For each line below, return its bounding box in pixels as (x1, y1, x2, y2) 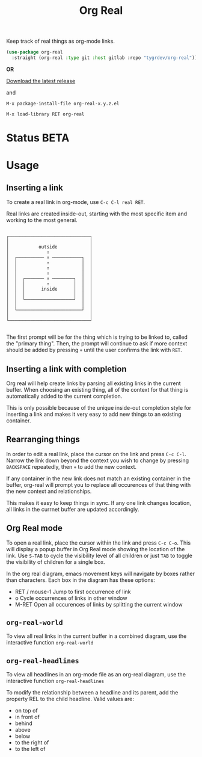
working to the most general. (6, 217, 78, 224)
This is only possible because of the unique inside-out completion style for (6, 404, 192, 411)
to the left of (14, 746, 46, 753)
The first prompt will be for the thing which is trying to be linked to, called (6, 333, 188, 341)
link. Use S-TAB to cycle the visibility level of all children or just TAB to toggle (6, 552, 192, 559)
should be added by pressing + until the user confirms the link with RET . (6, 347, 182, 354)
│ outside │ (6, 244, 93, 250)
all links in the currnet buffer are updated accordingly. (6, 505, 139, 513)
